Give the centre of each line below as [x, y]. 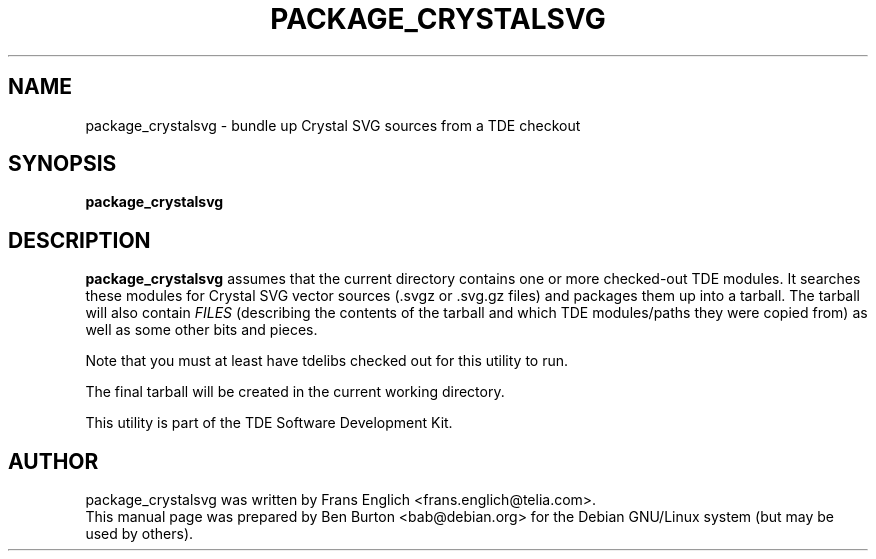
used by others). [139, 534]
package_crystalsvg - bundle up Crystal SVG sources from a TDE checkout [333, 125]
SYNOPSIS [62, 164]
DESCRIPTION [79, 240]
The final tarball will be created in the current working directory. [295, 392]
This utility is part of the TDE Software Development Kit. [269, 423]
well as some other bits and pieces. [201, 330]
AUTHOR [53, 461]
